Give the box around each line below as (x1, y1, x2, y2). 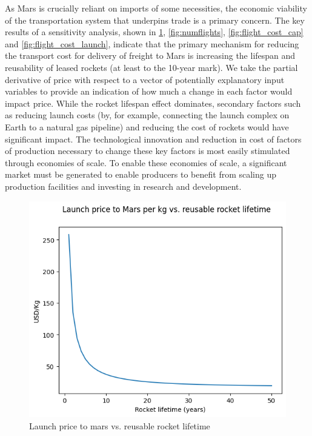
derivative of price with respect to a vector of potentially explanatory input (5, 73, 285, 86)
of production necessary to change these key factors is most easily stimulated (5, 144, 290, 157)
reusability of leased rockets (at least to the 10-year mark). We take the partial (5, 61, 298, 73)
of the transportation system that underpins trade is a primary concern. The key (5, 13, 305, 26)
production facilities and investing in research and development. (5, 179, 242, 192)
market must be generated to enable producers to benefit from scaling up (5, 168, 277, 181)
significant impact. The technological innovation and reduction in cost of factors (5, 132, 302, 145)
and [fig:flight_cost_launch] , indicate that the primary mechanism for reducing (5, 37, 299, 50)
